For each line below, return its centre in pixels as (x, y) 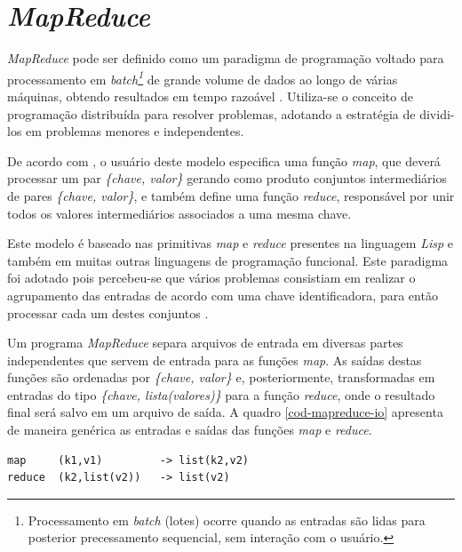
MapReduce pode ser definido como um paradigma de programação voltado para (226, 58)
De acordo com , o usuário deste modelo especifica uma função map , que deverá (224, 160)
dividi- (437, 113)
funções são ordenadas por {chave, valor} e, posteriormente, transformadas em (221, 377)
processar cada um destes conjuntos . (108, 312)
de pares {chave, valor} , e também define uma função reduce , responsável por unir (231, 195)
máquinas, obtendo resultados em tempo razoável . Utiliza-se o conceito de (210, 96)
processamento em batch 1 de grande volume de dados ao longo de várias (203, 77)
